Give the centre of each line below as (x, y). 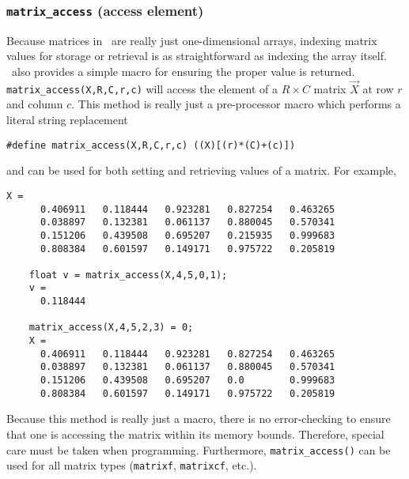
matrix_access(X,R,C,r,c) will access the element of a (142, 88)
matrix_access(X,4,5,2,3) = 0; (111, 328)
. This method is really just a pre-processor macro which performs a (236, 104)
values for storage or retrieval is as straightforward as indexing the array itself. (197, 56)
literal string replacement (67, 120)
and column (35, 104)
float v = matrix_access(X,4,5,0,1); (128, 275)
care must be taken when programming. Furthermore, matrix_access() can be (199, 449)
